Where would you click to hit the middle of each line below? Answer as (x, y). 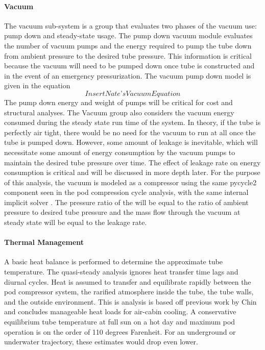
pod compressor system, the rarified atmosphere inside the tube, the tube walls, (129, 292)
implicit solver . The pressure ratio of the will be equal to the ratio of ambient (126, 202)
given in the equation (37, 85)
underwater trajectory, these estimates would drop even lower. (101, 342)
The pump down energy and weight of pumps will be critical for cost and (118, 102)
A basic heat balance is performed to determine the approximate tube (114, 261)
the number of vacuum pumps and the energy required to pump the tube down (128, 45)
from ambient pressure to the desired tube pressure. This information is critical (128, 55)
